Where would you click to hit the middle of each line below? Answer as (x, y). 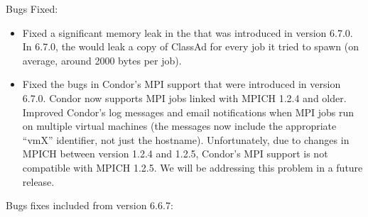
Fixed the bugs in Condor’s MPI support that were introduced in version (182, 84)
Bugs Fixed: (32, 9)
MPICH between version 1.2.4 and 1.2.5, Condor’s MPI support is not (175, 154)
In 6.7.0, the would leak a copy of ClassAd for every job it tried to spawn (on (191, 46)
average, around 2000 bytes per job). (102, 60)
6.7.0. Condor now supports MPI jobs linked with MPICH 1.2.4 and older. (184, 98)
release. (38, 181)
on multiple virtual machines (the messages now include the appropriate (179, 126)
